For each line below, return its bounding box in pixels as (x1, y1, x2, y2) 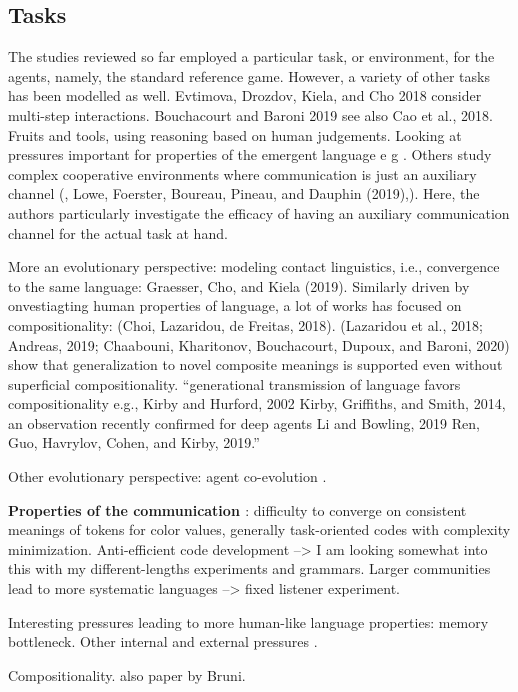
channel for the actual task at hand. (8, 222, 228, 243)
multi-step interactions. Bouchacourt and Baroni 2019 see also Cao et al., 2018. (8, 104, 493, 125)
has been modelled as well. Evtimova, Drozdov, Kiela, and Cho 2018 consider (8, 85, 482, 106)
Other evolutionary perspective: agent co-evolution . (8, 466, 327, 487)
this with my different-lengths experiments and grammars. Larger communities (8, 558, 491, 579)
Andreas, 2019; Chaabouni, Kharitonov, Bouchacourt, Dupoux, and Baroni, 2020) (8, 334, 510, 355)
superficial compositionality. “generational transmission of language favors (8, 373, 461, 394)
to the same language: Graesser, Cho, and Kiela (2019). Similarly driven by (8, 275, 470, 296)
